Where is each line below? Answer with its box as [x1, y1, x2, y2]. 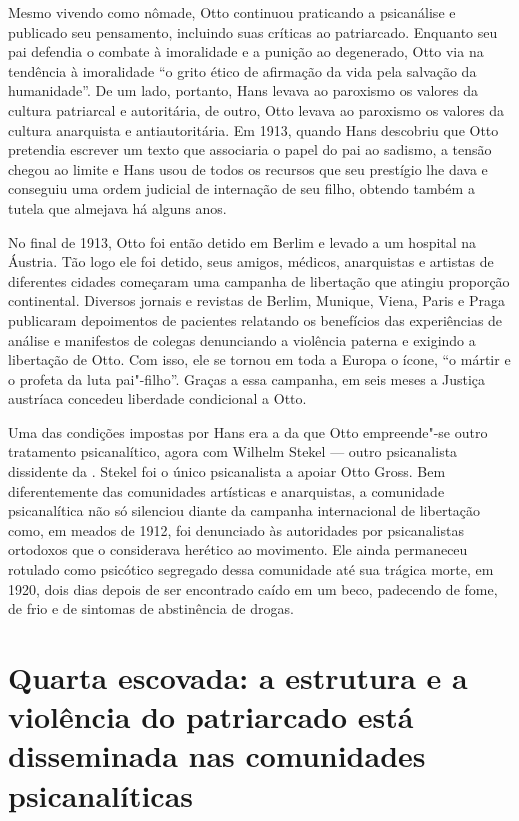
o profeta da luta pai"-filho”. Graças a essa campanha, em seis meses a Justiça [8, 368, 486, 389]
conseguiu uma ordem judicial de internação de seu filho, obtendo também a [8, 178, 475, 199]
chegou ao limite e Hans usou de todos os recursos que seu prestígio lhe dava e [8, 158, 488, 179]
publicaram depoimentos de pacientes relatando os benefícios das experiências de [8, 309, 503, 330]
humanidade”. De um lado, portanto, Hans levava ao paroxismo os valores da [8, 80, 478, 101]
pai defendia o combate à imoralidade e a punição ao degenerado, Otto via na [8, 41, 484, 62]
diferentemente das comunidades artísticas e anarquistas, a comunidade [8, 480, 445, 501]
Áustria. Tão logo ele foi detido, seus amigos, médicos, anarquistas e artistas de [8, 251, 494, 272]
